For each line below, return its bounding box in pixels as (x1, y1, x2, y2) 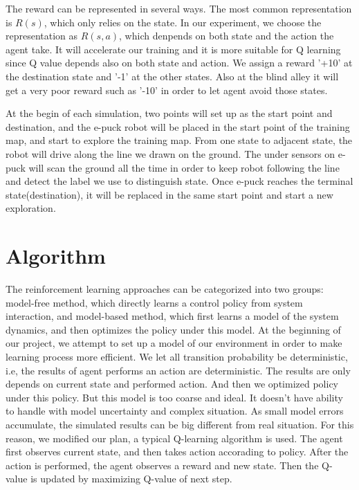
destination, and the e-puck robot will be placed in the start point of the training (6, 119, 350, 134)
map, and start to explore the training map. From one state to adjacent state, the (6, 133, 353, 147)
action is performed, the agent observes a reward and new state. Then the (6, 457, 319, 472)
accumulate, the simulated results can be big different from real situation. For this (6, 417, 354, 431)
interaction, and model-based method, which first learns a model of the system (6, 309, 339, 323)
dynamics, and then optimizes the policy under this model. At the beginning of (6, 322, 341, 336)
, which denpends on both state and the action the (119, 28, 334, 43)
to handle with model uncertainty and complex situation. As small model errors (6, 403, 344, 418)
